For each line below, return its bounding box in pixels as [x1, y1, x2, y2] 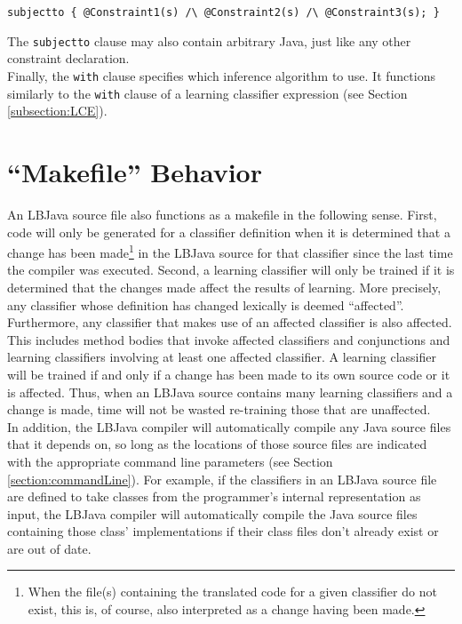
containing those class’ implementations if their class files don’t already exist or [7, 522, 439, 540]
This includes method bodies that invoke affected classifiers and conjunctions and [7, 330, 450, 348]
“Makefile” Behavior [7, 154, 262, 189]
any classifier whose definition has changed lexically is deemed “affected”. [7, 295, 404, 314]
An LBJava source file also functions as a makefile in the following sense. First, [7, 204, 437, 223]
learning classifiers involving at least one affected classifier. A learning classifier [7, 348, 436, 366]
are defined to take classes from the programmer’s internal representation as [7, 487, 421, 506]
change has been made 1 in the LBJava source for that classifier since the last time [7, 241, 453, 261]
